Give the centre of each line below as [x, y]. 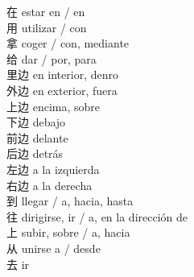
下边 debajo [36, 122]
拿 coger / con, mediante [68, 43]
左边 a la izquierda [53, 169]
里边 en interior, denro [62, 74]
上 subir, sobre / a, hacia [68, 232]
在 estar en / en [46, 11]
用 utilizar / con [47, 27]
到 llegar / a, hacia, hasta [70, 201]
